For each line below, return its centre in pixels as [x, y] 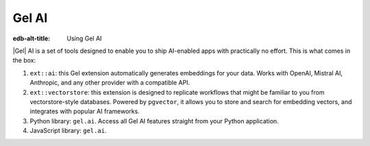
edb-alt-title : [32, 38]
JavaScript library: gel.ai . [68, 131]
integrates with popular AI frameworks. [85, 111]
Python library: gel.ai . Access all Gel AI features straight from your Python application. [154, 121]
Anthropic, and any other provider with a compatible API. [110, 83]
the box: [24, 60]
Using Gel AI [84, 38]
